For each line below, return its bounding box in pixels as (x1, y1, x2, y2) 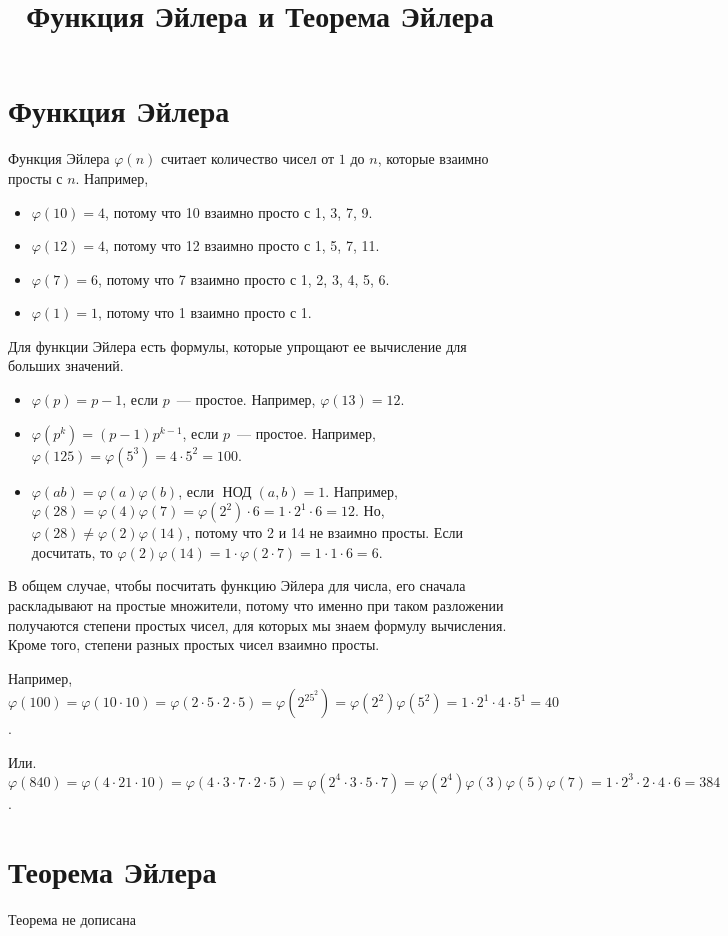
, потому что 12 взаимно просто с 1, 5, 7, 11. (105, 235, 380, 256)
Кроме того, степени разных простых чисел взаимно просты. (8, 634, 380, 655)
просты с (8, 167, 63, 188)
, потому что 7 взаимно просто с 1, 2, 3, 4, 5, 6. (98, 268, 390, 289)
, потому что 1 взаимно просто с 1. (98, 302, 312, 323)
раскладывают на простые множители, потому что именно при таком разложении (8, 595, 504, 616)
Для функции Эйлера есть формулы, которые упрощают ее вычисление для (8, 335, 467, 356)
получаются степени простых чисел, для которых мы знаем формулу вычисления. (8, 614, 507, 635)
